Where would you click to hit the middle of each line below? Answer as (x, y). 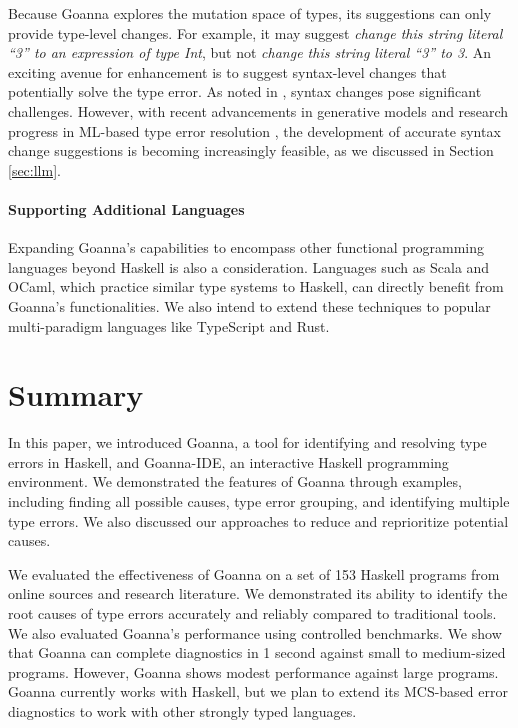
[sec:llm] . (34, 169)
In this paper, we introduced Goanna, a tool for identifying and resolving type (247, 442)
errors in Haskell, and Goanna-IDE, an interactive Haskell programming (228, 461)
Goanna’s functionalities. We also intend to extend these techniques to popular (249, 305)
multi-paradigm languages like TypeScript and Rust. (169, 325)
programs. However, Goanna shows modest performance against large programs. (253, 671)
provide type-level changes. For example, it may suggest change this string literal (255, 32)
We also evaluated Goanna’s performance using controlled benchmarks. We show (255, 632)
